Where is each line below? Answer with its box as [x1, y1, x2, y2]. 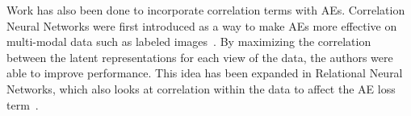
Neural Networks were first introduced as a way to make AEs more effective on [6, 17, 397, 34]
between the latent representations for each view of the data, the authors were [6, 48, 393, 65]
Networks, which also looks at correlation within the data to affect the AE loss [6, 80, 396, 97]
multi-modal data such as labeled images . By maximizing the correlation [6, 33, 371, 50]
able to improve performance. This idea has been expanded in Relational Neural [6, 64, 403, 81]
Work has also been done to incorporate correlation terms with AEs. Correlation [6, 2, 405, 18]
